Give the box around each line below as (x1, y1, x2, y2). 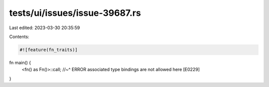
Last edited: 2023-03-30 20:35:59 (9, 25, 80, 31)
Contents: (9, 34, 29, 40)
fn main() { (9, 59, 31, 65)
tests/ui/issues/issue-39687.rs (9, 7, 141, 18)
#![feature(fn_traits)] (19, 47, 78, 52)
